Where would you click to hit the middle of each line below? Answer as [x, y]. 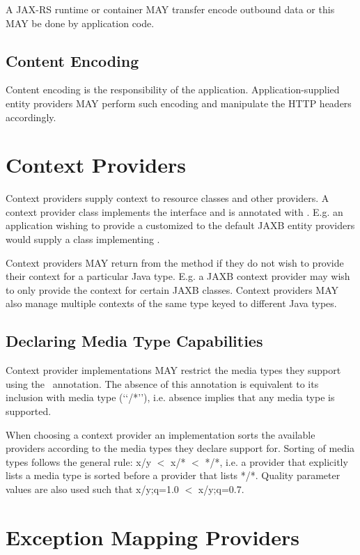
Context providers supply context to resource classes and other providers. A [167, 198]
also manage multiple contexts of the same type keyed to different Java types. [171, 303]
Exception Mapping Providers [152, 537]
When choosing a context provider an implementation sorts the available [161, 434]
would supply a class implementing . [83, 239]
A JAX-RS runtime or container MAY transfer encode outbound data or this [170, 9]
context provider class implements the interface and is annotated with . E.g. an [174, 211]
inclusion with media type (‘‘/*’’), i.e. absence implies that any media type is [170, 397]
